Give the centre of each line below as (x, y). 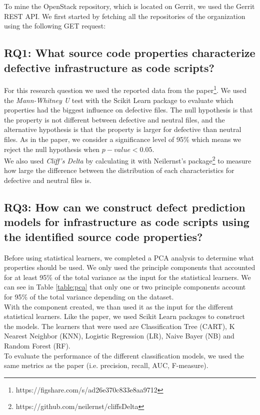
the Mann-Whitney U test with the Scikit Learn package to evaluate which (119, 100)
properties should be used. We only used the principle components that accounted (130, 267)
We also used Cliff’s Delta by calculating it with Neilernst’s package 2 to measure (128, 160)
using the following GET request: (55, 26)
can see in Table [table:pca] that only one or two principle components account (125, 287)
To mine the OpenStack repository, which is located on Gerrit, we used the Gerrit (129, 6)
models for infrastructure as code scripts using (127, 222)
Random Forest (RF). (37, 345)
